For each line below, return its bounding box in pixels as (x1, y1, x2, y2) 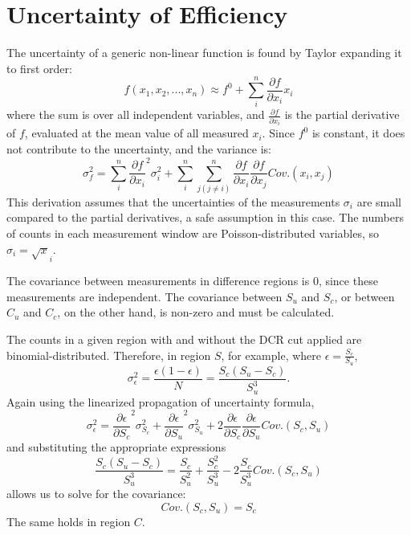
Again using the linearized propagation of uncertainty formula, (6, 393, 315, 410)
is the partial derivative (284, 106, 400, 123)
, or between (334, 288, 395, 304)
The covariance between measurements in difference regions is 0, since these (6, 272, 378, 289)
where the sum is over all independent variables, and (6, 106, 265, 123)
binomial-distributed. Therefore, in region (6, 346, 211, 363)
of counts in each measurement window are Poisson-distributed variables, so (6, 225, 380, 242)
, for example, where (221, 346, 321, 363)
